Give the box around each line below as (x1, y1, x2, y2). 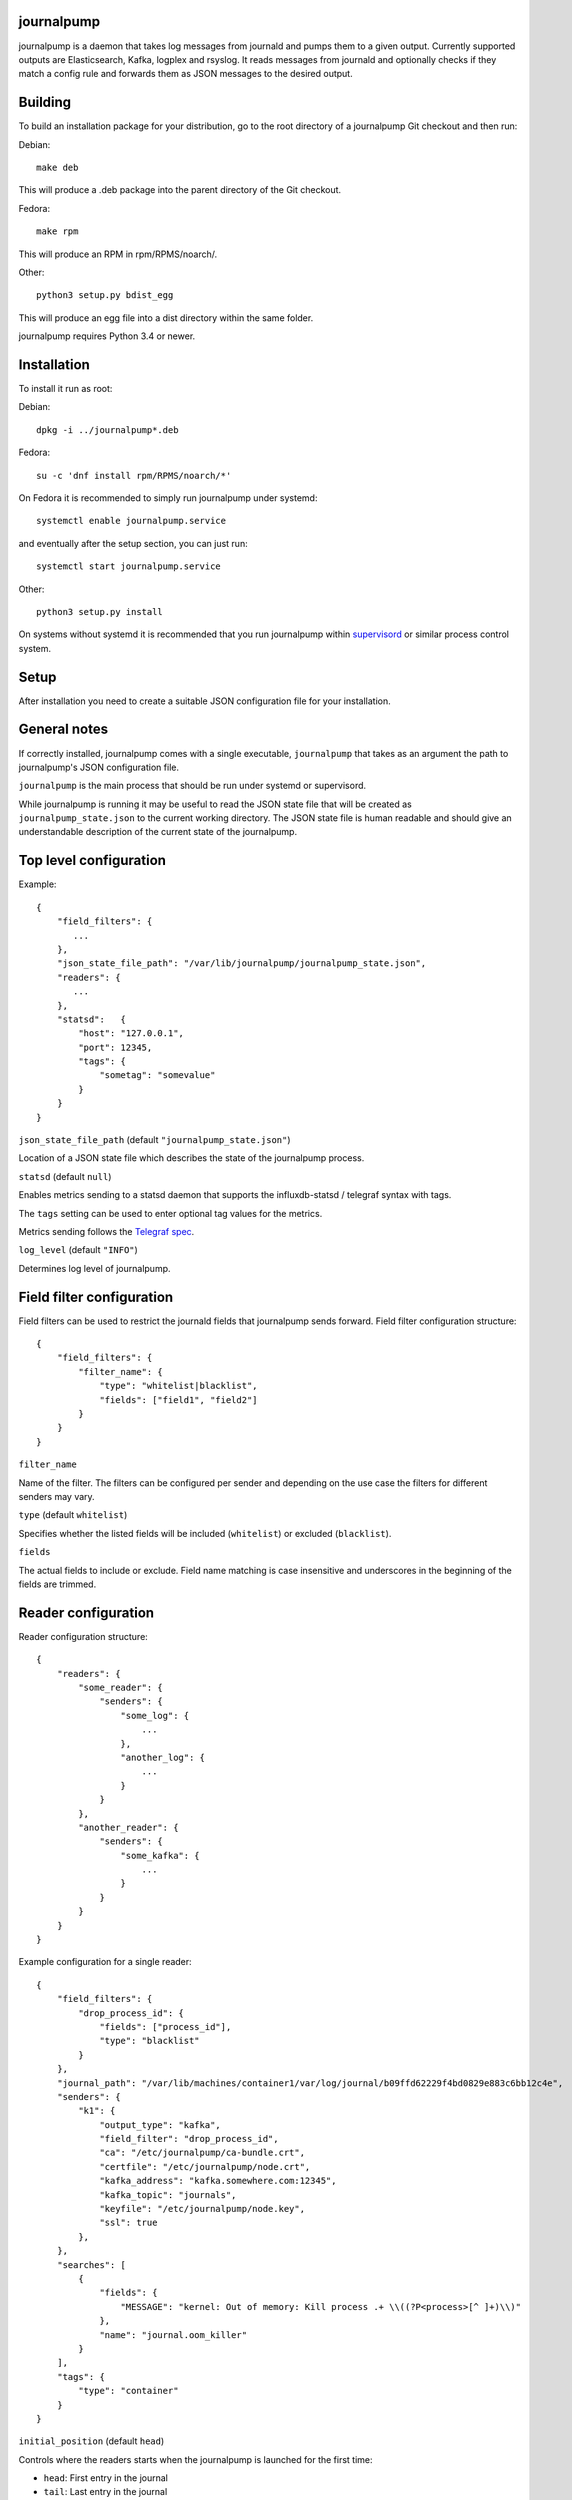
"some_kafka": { (120, 1850, 200, 1861)
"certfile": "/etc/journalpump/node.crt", (99, 2161, 311, 2172)
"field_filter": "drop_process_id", (99, 2133, 279, 2145)
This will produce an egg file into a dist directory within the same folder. (18, 311, 314, 324)
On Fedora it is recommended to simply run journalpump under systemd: (18, 491, 318, 504)
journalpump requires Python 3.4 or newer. (18, 330, 196, 342)
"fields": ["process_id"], (99, 2021, 232, 2032)
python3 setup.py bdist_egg (36, 290, 174, 301)
